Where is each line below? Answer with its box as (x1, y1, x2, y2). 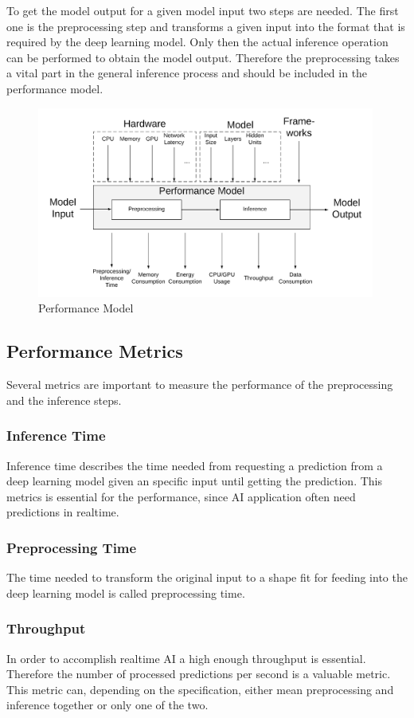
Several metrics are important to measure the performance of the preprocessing (6, 376, 393, 393)
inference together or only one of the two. (6, 696, 209, 713)
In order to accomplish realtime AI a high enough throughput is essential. (6, 649, 366, 666)
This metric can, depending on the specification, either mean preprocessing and (6, 681, 394, 697)
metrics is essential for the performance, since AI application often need (6, 488, 356, 504)
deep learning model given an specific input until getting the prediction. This (6, 473, 382, 489)
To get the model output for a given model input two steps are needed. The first (6, 2, 399, 18)
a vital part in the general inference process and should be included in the (6, 65, 368, 81)
